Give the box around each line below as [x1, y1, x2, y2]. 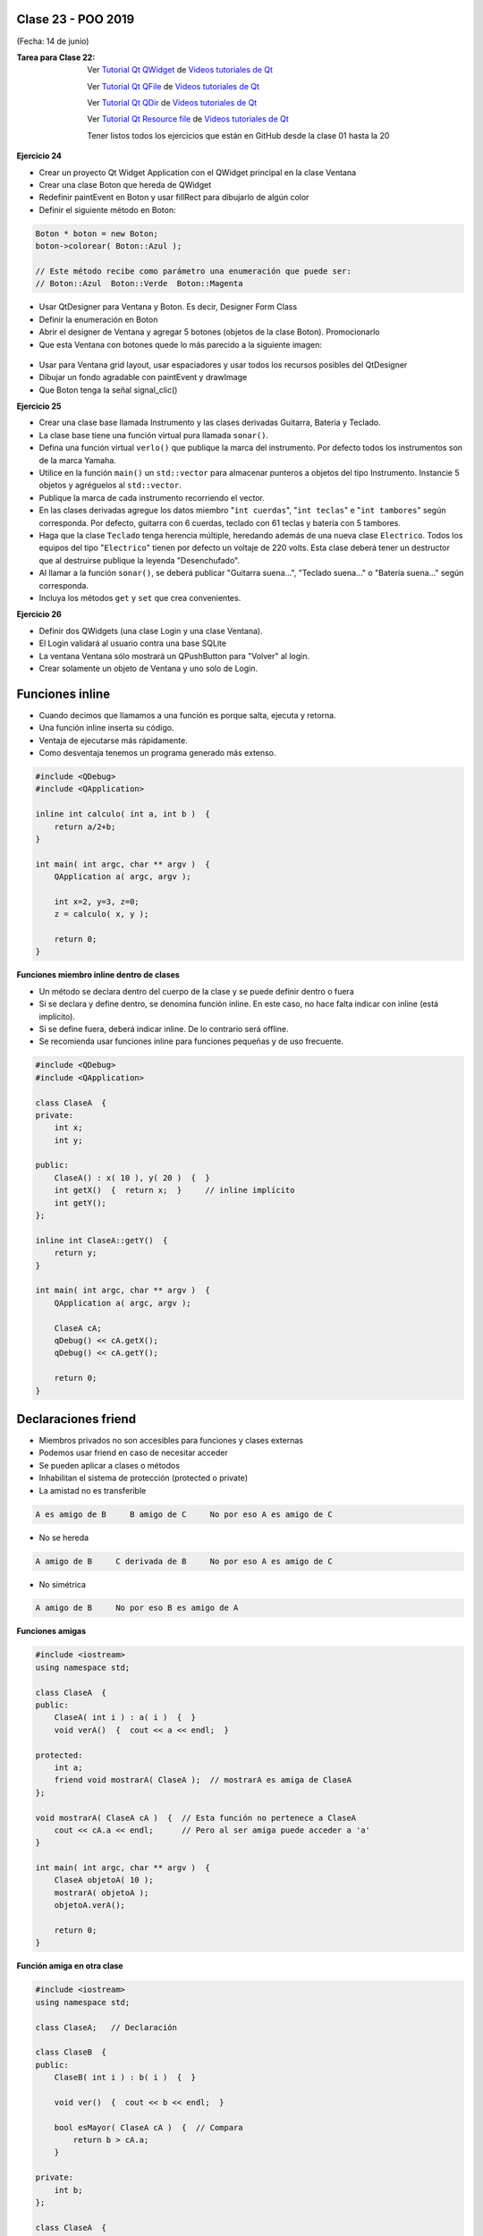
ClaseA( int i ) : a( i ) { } [54, 1713, 197, 1723]
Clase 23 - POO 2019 [16, 12, 135, 27]
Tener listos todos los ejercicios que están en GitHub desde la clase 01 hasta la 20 [87, 130, 390, 140]
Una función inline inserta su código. [38, 723, 174, 733]
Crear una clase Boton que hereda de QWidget [38, 180, 212, 191]
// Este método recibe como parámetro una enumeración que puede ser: [35, 266, 352, 276]
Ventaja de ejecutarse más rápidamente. [38, 734, 188, 746]
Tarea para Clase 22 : [16, 52, 96, 63]
